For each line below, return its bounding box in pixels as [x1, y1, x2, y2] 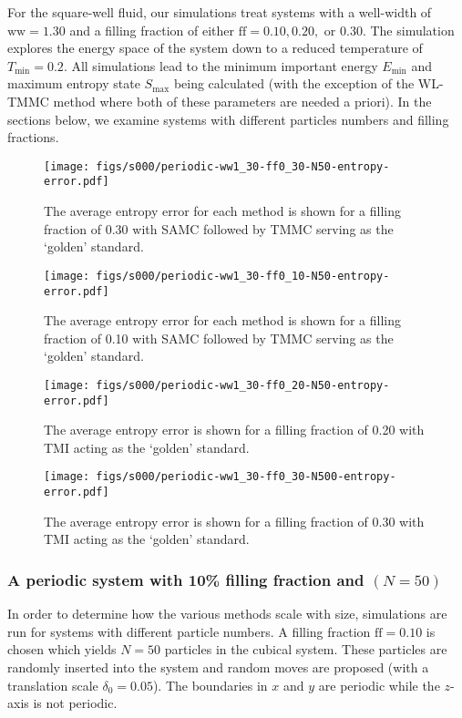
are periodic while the [318, 675, 440, 694]
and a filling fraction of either [69, 20, 235, 39]
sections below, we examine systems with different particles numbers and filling [7, 109, 449, 128]
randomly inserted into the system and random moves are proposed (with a [7, 657, 429, 676]
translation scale [7, 675, 98, 694]
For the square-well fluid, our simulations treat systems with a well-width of [7, 3, 432, 21]
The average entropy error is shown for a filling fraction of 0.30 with [44, 511, 425, 530]
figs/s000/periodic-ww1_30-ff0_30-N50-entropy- [96, 159, 390, 173]
